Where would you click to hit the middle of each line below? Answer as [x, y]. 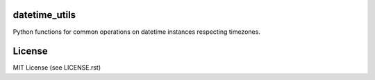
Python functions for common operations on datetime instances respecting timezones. [136, 32]
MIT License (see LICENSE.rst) [57, 68]
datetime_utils [44, 15]
